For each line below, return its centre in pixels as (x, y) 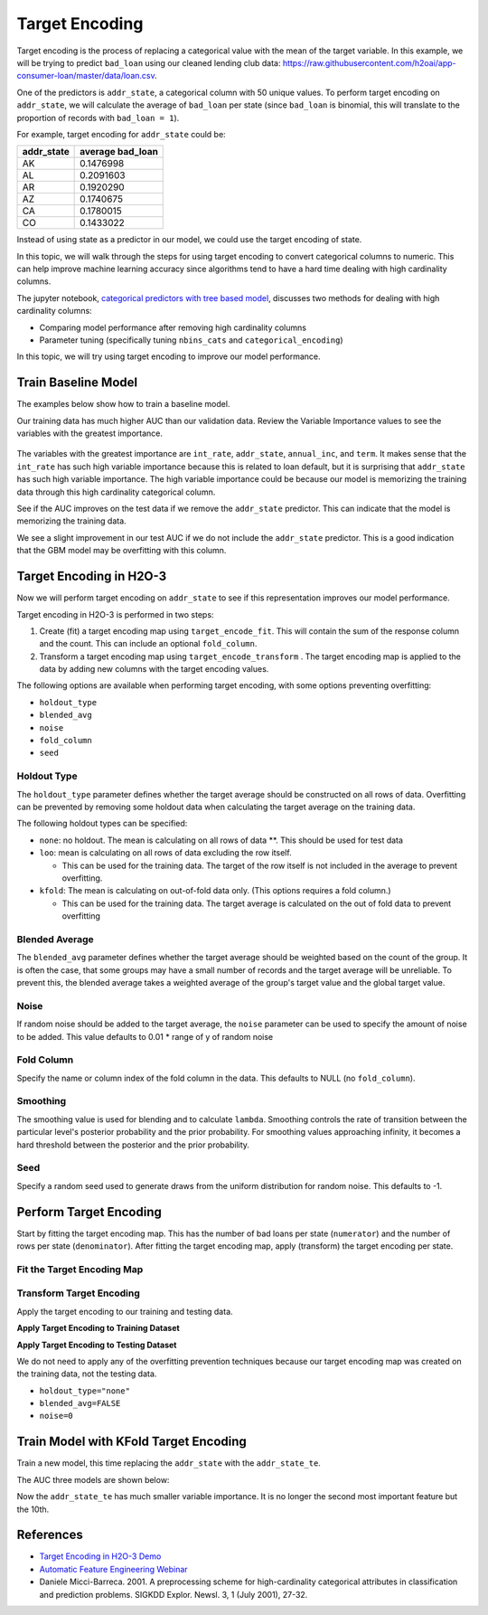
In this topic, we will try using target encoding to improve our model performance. (169, 356)
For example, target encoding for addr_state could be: (121, 134)
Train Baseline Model (77, 383)
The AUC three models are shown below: (93, 1479)
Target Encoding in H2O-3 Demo (100, 1556)
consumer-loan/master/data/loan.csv (86, 76)
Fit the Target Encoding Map (80, 1269)
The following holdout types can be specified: (102, 824)
